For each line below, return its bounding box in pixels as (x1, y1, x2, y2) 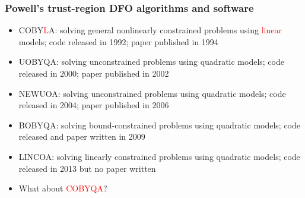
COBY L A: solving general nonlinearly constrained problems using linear (18, 24, 282, 36)
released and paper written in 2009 (18, 130, 145, 143)
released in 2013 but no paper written (18, 162, 156, 174)
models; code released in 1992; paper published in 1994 (18, 35, 218, 48)
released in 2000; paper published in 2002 (18, 67, 169, 79)
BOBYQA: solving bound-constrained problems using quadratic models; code (18, 118, 301, 131)
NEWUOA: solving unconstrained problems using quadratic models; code (18, 87, 286, 99)
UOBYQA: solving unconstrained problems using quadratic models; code (18, 55, 284, 68)
